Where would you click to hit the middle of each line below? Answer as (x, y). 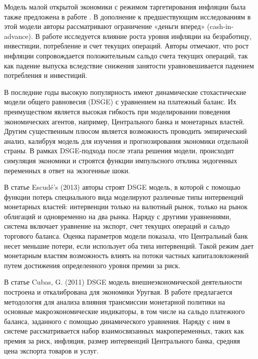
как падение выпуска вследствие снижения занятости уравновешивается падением (129, 65)
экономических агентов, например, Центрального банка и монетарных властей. (124, 121)
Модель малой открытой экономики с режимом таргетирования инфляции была (125, 6)
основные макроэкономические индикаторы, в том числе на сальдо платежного (124, 311)
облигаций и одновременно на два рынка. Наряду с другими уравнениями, (118, 216)
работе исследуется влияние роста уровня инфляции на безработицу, (147, 36)
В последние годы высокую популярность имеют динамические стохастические (125, 92)
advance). (18, 36)
